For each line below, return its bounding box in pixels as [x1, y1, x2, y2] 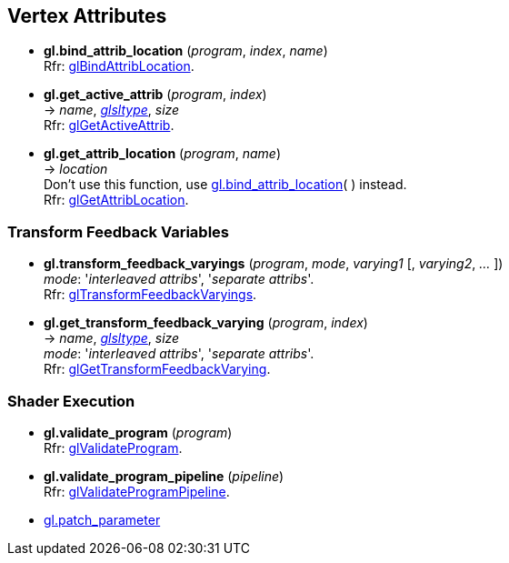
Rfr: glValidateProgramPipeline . [44, 483, 230, 499]
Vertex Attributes [7, 5, 167, 27]
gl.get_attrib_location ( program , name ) [44, 146, 282, 162]
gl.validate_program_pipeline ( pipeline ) [44, 467, 284, 484]
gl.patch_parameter [44, 511, 161, 528]
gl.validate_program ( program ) [44, 424, 233, 440]
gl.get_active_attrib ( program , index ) [44, 86, 267, 103]
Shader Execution [7, 391, 135, 410]
